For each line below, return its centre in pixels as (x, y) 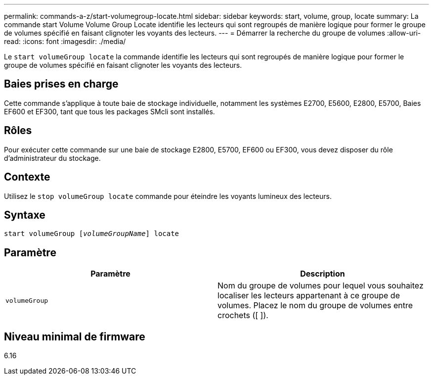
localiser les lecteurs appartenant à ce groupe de (309, 296)
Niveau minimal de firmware (75, 336)
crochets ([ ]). (243, 315)
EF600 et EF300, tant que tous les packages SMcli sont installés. (109, 111)
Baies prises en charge (61, 84)
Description (323, 274)
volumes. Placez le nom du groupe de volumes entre (315, 306)
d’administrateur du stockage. (52, 158)
